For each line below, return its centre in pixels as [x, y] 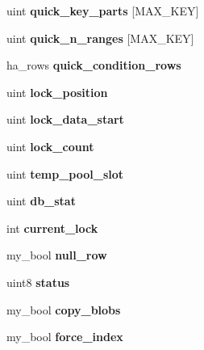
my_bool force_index [65, 337]
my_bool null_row [57, 255]
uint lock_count [50, 146]
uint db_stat [41, 201]
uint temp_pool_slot [65, 173]
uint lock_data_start [65, 119]
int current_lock [52, 228]
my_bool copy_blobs [64, 309]
